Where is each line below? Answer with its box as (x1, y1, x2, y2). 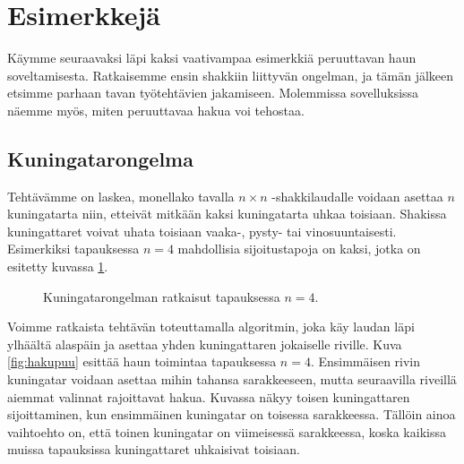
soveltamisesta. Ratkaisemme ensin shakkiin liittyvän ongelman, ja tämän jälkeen (7, 65, 454, 84)
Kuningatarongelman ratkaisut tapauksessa (43, 287, 280, 305)
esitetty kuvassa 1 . (7, 257, 108, 276)
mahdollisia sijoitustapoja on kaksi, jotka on (177, 239, 421, 258)
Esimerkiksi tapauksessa (7, 239, 140, 258)
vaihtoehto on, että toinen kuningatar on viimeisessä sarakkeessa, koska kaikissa (7, 422, 446, 441)
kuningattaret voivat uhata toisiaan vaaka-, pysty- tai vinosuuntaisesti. (7, 221, 397, 240)
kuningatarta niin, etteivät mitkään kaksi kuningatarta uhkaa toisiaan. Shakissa (7, 204, 447, 223)
